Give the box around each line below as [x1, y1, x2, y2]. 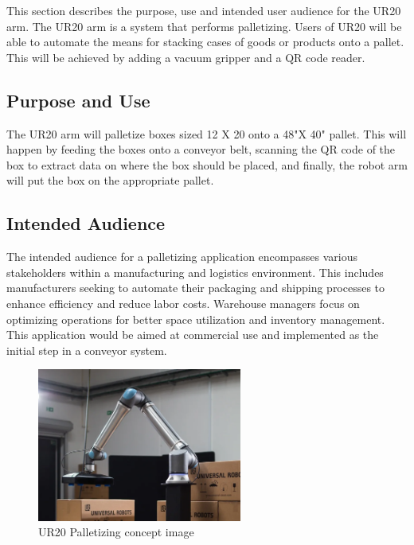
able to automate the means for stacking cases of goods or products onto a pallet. [6, 33, 404, 50]
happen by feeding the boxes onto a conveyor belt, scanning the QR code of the [6, 141, 396, 158]
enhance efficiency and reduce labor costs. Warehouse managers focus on [6, 294, 360, 311]
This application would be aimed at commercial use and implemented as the [6, 326, 379, 343]
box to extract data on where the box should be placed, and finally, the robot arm [6, 156, 408, 173]
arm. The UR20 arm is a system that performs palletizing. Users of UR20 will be [6, 18, 402, 34]
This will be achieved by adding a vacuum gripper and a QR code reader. [6, 49, 365, 65]
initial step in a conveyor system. [6, 341, 167, 358]
